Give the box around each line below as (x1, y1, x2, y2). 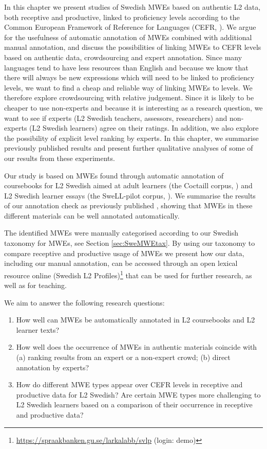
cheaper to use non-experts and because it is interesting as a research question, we (4, 102, 263, 113)
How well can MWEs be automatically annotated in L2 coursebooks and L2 (16, 314, 255, 325)
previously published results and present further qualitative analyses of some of (4, 142, 253, 153)
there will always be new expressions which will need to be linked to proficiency (4, 72, 255, 83)
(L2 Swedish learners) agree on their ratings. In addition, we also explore (29, 122, 259, 133)
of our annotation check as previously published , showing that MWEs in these (4, 200, 253, 211)
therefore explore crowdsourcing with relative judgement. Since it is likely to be (4, 92, 254, 103)
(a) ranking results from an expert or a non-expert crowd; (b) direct (16, 352, 231, 363)
